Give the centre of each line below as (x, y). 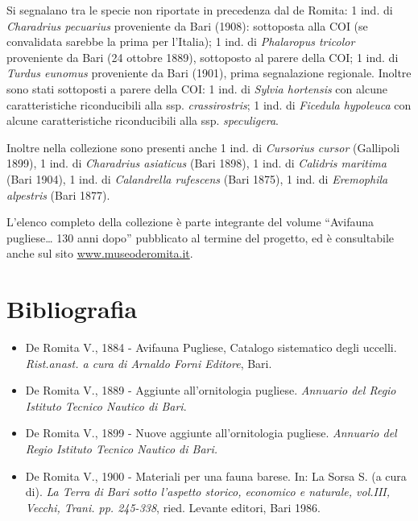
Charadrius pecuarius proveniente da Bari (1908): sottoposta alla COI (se (187, 25)
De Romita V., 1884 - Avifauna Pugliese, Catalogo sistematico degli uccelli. (211, 347)
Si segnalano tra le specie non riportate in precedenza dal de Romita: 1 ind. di (200, 10)
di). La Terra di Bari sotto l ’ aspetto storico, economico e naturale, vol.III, (208, 492)
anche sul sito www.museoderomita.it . (100, 253)
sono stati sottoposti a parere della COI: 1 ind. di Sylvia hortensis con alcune (197, 88)
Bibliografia (72, 309)
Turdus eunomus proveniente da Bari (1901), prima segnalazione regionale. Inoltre (209, 73)
